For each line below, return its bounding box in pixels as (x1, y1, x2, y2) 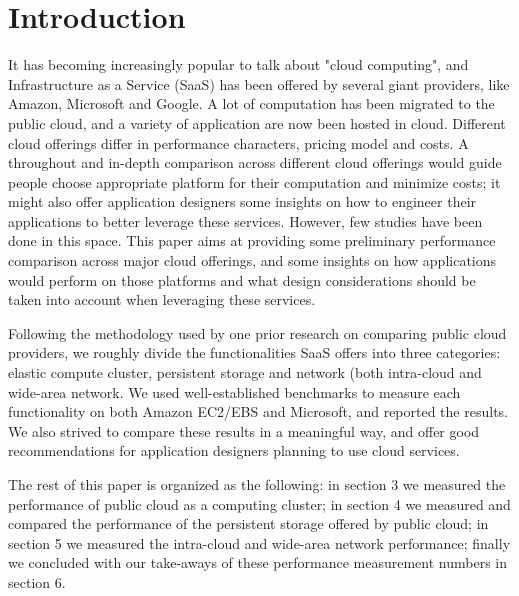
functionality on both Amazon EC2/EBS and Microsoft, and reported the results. (8, 401, 508, 422)
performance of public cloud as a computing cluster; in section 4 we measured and (8, 493, 511, 514)
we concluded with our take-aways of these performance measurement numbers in (8, 552, 507, 573)
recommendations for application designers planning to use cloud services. (8, 440, 460, 461)
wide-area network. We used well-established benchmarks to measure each (8, 381, 461, 402)
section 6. (8, 571, 66, 592)
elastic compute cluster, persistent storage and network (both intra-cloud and (8, 362, 482, 383)
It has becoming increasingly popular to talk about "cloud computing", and (8, 54, 469, 75)
